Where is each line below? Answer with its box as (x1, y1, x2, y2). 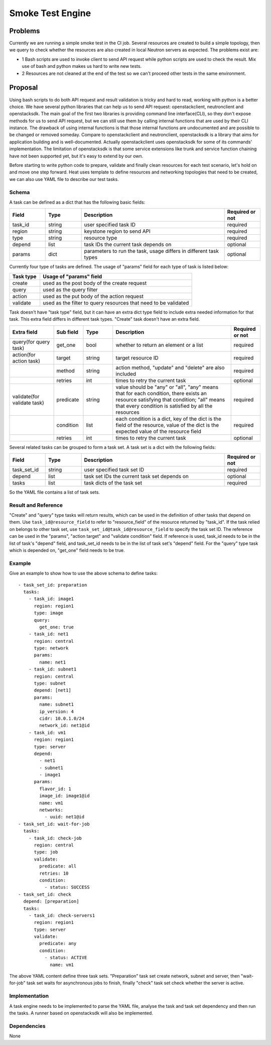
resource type (84, 234, 117, 241)
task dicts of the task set (84, 479, 143, 486)
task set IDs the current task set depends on (84, 472, 189, 480)
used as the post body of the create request (43, 279, 147, 287)
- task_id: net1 (28, 631, 69, 637)
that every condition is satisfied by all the (115, 402, 213, 409)
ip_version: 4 (39, 709, 74, 714)
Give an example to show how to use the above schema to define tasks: (9, 571, 158, 577)
